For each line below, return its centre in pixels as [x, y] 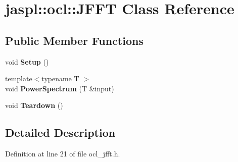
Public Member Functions [74, 40]
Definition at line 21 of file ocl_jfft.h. [63, 154]
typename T [60, 78]
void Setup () [27, 61]
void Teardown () [34, 105]
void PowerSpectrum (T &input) [60, 88]
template [19, 78]
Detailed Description [60, 132]
